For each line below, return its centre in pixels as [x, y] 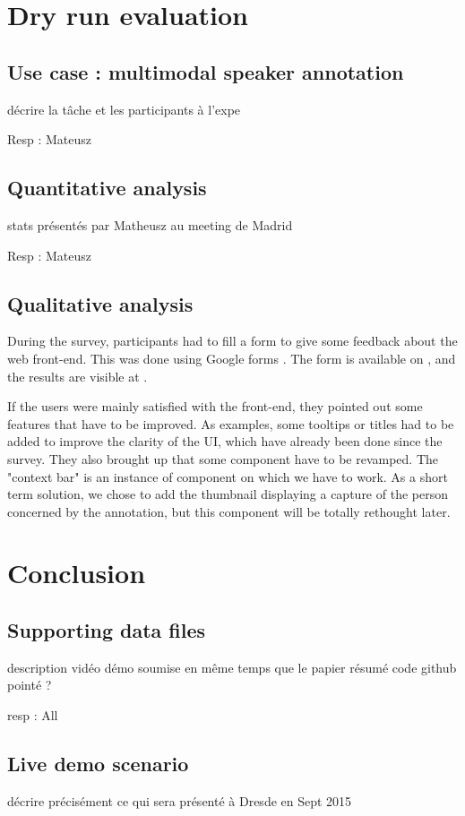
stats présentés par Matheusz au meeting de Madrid [150, 224]
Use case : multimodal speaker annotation [206, 71]
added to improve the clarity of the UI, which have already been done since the [225, 441]
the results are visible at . [77, 376]
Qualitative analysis [100, 303]
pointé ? [30, 685]
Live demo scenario [98, 764]
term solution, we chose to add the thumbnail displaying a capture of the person [228, 494]
